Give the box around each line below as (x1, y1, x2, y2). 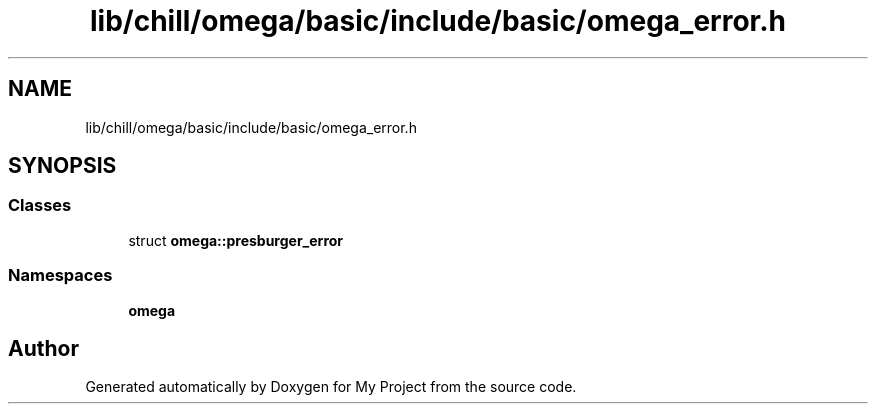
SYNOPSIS (8, 153, 117, 179)
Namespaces (8, 265, 113, 286)
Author (8, 335, 79, 361)
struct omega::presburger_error (128, 231, 344, 249)
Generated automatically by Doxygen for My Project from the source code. (85, 378, 577, 396)
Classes (8, 195, 72, 216)
